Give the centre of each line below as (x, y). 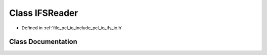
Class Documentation (43, 42)
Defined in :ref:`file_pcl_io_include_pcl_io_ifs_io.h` (72, 28)
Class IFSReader (44, 13)
